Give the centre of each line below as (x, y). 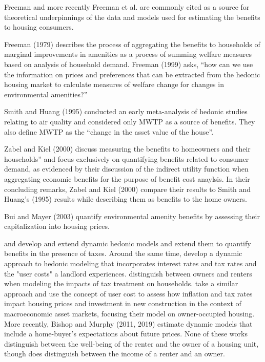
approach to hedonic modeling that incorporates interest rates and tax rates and (130, 263)
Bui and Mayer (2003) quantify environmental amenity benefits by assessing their (132, 216)
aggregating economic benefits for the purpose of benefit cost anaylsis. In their (127, 178)
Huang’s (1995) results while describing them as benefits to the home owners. (126, 199)
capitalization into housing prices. (57, 226)
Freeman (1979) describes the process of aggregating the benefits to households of (132, 44)
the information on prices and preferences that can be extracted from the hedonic (132, 74)
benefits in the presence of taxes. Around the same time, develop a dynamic (123, 253)
